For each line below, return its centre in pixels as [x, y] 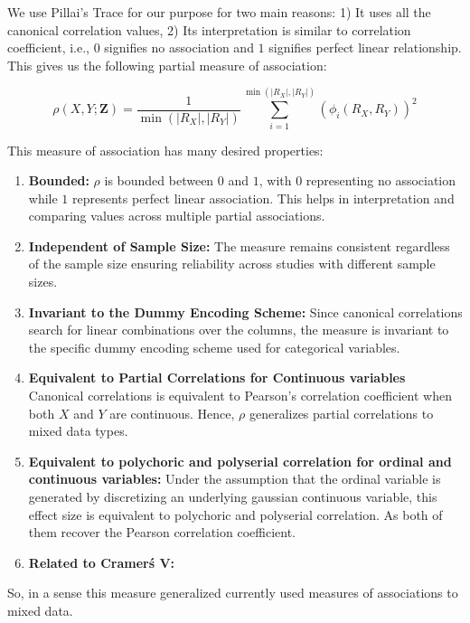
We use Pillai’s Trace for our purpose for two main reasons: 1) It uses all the [219, 12]
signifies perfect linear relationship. [365, 47]
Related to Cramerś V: [102, 562]
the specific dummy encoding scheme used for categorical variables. [214, 347]
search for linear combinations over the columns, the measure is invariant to [239, 330]
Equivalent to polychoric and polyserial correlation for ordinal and [240, 461]
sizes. [43, 282]
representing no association [381, 180]
